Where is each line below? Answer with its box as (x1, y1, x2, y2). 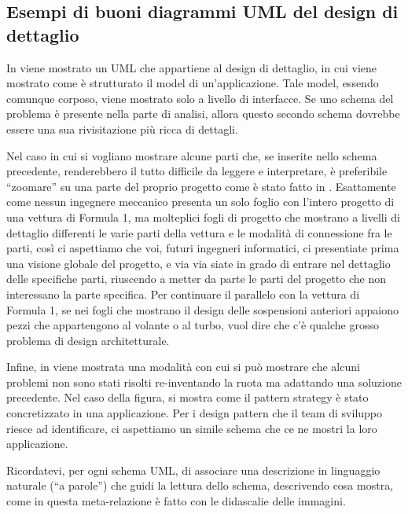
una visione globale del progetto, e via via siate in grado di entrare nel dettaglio (6, 255, 391, 271)
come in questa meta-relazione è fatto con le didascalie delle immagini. (6, 493, 346, 509)
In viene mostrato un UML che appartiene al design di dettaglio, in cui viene (6, 59, 377, 75)
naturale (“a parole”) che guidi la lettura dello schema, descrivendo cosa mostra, (6, 477, 394, 494)
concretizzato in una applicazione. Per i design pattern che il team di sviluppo (6, 405, 383, 421)
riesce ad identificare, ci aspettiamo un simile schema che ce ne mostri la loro (6, 420, 377, 436)
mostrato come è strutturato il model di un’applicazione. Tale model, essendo (6, 75, 379, 91)
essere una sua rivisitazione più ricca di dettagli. (6, 120, 238, 137)
